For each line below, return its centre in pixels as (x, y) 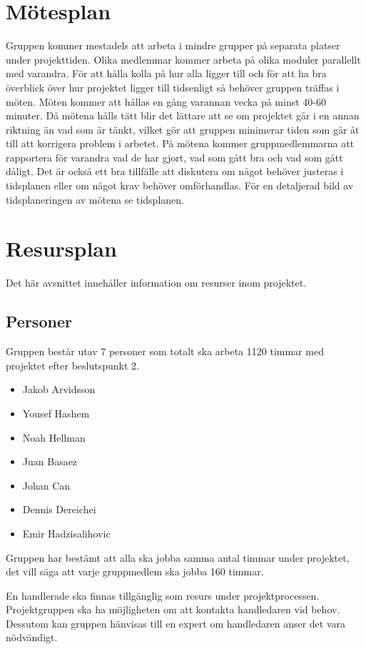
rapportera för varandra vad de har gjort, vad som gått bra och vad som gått (174, 157)
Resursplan (61, 248)
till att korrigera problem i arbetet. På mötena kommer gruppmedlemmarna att (180, 143)
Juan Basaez (50, 461)
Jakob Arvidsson (59, 389)
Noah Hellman (54, 437)
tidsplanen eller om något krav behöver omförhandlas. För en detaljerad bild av (180, 185)
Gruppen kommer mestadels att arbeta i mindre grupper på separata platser (173, 45)
